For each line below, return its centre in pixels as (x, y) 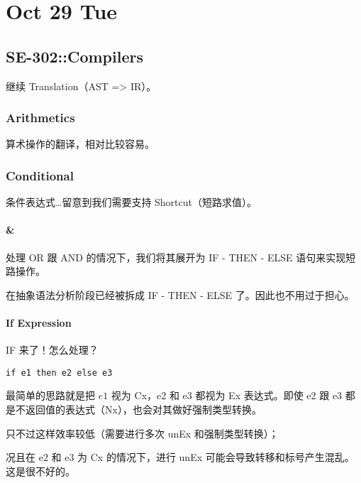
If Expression (39, 322)
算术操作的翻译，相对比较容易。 (80, 144)
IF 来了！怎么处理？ (52, 350)
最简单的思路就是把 (50, 395)
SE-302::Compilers (74, 56)
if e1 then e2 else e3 (59, 373)
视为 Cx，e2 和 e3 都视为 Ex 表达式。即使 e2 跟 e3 (227, 395)
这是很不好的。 (40, 471)
